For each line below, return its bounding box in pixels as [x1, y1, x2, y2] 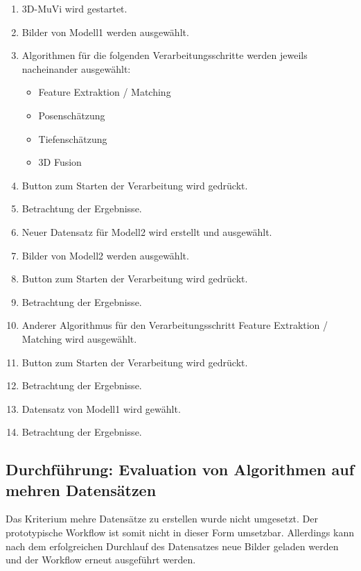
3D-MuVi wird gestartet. [21, 1, 127, 15]
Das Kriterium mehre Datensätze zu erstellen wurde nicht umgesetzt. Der [6, 511, 319, 526]
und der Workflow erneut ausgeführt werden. [6, 552, 196, 567]
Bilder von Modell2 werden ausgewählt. [21, 248, 189, 262]
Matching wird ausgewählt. [21, 331, 137, 346]
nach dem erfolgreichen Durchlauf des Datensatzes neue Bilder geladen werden [6, 538, 339, 553]
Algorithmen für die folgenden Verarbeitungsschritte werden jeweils [21, 48, 308, 62]
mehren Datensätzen [6, 479, 157, 500]
